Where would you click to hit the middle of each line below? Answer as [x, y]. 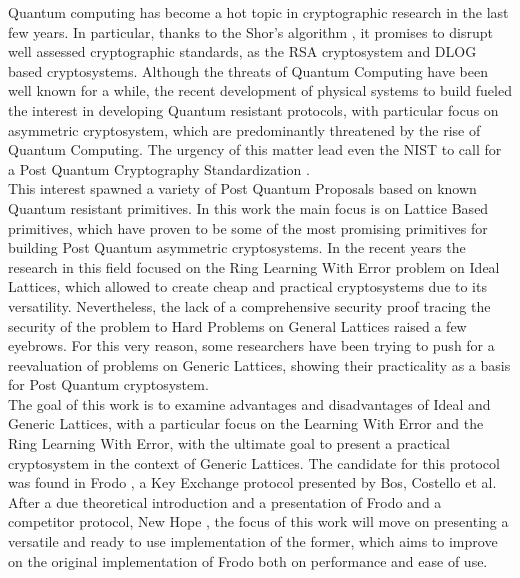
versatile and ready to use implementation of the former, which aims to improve [253, 541]
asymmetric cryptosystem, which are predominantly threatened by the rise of [244, 129]
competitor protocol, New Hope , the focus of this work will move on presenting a [258, 521]
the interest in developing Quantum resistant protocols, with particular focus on [253, 109]
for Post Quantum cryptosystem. [108, 384]
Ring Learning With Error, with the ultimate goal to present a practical [229, 443]
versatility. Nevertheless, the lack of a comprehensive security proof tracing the [249, 305]
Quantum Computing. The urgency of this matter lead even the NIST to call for [255, 149]
